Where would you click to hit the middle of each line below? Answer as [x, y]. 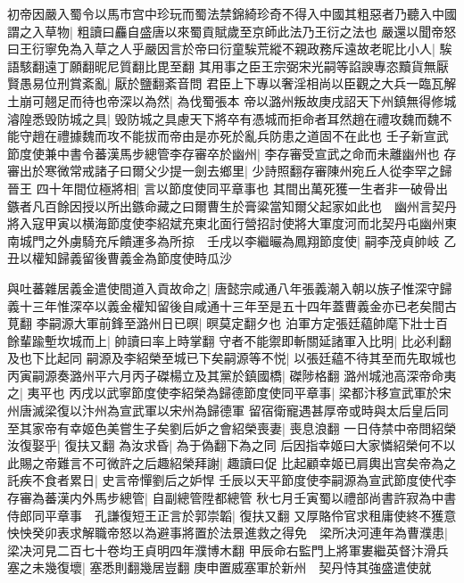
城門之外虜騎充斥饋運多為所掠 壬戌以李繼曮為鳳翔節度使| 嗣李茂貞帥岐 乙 [238, 240]
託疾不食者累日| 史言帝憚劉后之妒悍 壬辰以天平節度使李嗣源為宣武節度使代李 [232, 480]
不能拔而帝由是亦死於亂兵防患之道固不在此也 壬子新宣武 [284, 136]
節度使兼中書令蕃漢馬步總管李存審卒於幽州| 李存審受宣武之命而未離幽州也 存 [232, 153]
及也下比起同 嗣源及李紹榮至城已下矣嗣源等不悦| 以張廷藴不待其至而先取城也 [232, 358]
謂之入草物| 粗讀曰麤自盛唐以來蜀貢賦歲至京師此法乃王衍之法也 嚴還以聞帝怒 [232, 31]
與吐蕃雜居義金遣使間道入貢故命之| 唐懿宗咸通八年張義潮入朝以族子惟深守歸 [230, 287]
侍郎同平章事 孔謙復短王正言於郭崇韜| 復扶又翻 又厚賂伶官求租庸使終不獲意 [232, 515]
